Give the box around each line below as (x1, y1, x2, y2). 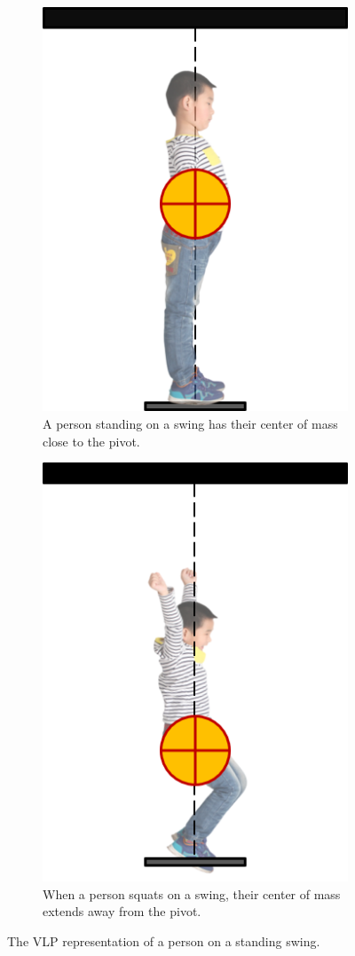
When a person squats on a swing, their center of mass (43, 884, 341, 903)
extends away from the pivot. (43, 902, 201, 920)
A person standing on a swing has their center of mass (43, 415, 338, 432)
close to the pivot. (43, 431, 140, 450)
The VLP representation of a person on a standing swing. (7, 931, 320, 950)
